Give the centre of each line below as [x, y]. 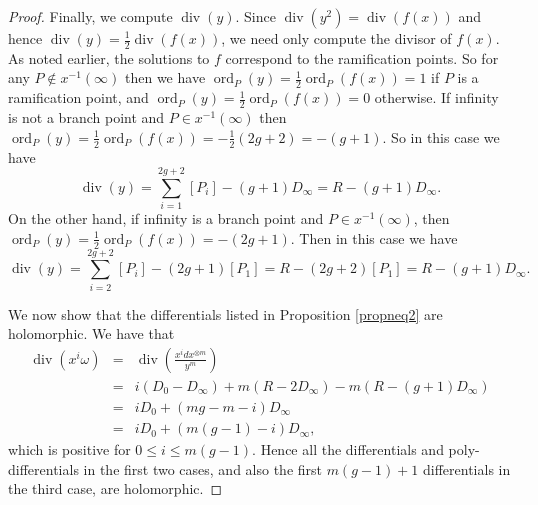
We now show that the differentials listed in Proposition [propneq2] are [225, 313]
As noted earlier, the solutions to [109, 57]
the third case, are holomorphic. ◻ [115, 488]
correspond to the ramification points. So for [362, 57]
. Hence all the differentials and [348, 449]
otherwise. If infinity [436, 97]
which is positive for [69, 449]
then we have [165, 77]
